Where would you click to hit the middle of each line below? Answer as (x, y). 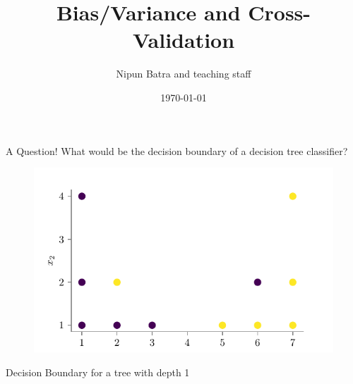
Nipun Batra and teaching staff (184, 74)
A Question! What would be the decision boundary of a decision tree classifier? (177, 150)
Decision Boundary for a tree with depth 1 (98, 372)
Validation (184, 40)
